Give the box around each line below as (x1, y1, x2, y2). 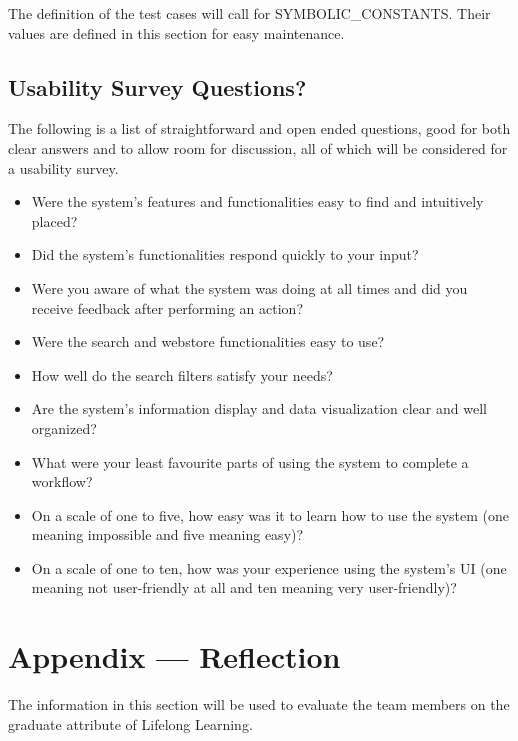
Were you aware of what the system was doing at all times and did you (31, 277, 468, 298)
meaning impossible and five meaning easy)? (31, 524, 304, 545)
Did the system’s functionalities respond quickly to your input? (31, 244, 419, 265)
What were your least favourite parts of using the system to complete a (31, 451, 469, 472)
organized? (31, 417, 97, 438)
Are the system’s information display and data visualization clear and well (31, 398, 487, 419)
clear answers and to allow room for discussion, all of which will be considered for (8, 137, 508, 158)
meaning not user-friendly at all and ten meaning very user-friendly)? (31, 577, 457, 598)
